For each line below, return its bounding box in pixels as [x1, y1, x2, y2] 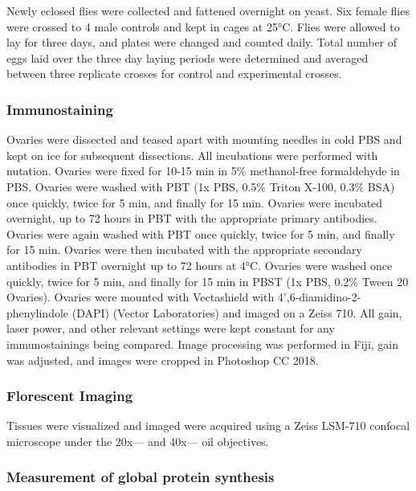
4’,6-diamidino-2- [277, 288, 361, 305]
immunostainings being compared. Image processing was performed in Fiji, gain [6, 335, 399, 352]
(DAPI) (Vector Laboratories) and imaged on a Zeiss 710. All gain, [71, 304, 402, 321]
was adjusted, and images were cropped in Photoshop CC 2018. [6, 351, 319, 368]
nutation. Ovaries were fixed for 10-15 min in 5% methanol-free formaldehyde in [6, 162, 400, 179]
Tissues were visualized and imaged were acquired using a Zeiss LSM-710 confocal [6, 417, 410, 434]
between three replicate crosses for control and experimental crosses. [6, 65, 342, 82]
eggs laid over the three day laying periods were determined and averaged [6, 49, 369, 66]
